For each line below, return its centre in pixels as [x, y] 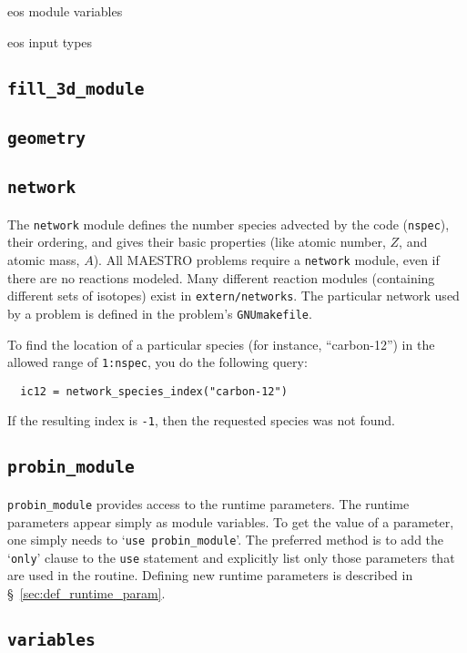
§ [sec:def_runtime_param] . [86, 593]
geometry [46, 138]
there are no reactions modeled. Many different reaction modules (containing [221, 277]
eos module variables [65, 11]
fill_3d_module [76, 88]
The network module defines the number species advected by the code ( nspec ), [228, 224]
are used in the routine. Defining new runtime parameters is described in [210, 575]
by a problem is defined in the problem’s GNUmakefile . [160, 313]
